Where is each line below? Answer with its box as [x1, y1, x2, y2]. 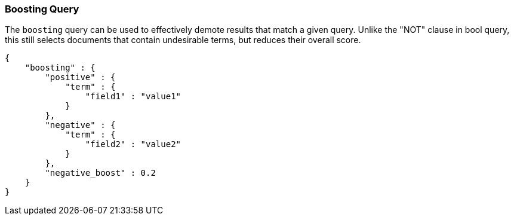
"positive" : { [45, 72, 116, 82]
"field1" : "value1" [85, 91, 181, 102]
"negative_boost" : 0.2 [45, 168, 156, 178]
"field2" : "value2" [85, 139, 181, 149]
